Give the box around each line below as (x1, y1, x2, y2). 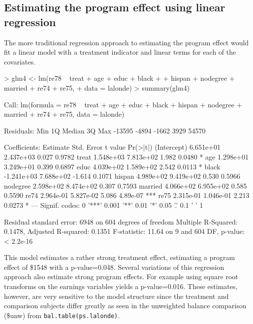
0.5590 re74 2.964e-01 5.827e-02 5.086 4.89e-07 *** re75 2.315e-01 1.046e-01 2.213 (4, 190, 250, 200)
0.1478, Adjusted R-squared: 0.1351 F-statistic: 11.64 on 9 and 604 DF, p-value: (4, 226, 245, 236)
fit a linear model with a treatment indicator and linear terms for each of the (4, 47, 236, 57)
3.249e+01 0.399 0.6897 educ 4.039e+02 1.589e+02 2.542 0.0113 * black (4, 161, 221, 171)
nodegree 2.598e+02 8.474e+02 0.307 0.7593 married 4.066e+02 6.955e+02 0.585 (4, 180, 247, 191)
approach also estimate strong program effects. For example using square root (4, 271, 238, 282)
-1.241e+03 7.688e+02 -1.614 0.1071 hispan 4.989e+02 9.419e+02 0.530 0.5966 (4, 171, 240, 181)
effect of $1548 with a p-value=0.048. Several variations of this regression (4, 261, 224, 272)
